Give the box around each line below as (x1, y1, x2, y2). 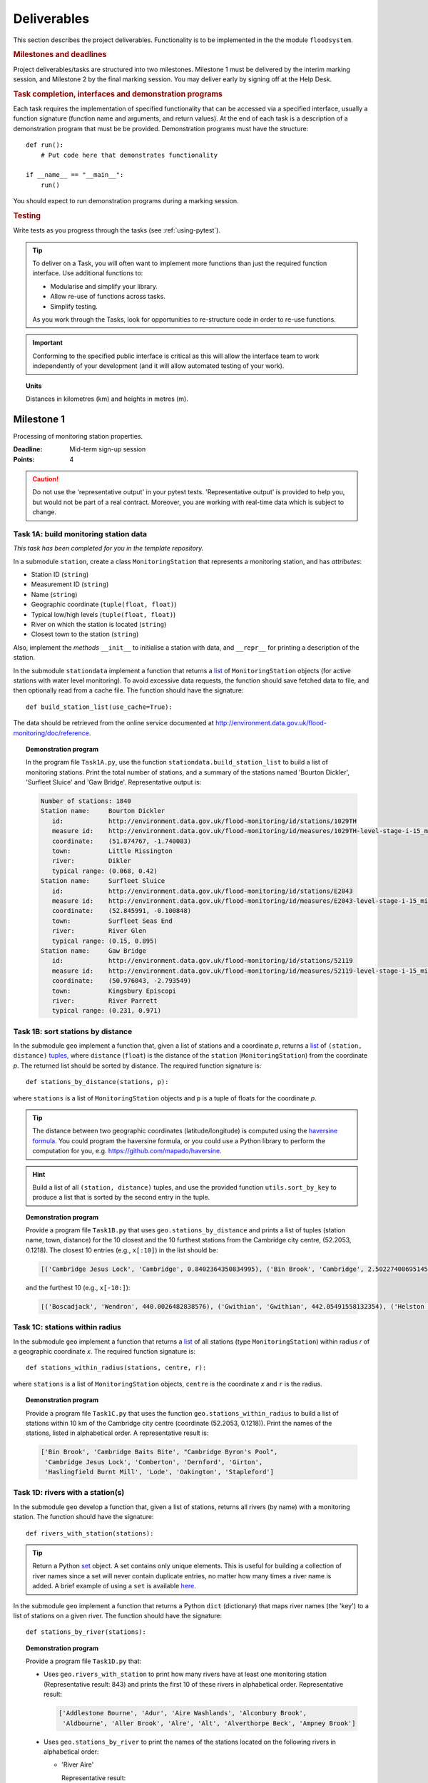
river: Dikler (51, 857, 131, 865)
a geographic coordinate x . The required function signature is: (13, 1347, 196, 1355)
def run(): (26, 141, 64, 149)
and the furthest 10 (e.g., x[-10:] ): (26, 1283, 131, 1292)
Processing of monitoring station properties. (13, 431, 143, 440)
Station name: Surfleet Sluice (40, 877, 165, 885)
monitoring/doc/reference (13, 728, 89, 737)
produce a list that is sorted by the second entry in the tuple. (32, 1193, 210, 1202)
